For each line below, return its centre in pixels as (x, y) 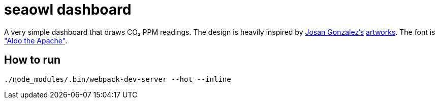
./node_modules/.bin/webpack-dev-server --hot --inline (118, 79)
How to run (33, 60)
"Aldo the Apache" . (36, 40)
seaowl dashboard (68, 10)
